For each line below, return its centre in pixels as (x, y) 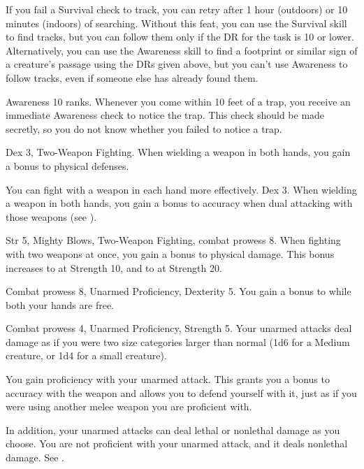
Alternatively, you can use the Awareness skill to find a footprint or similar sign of (182, 50)
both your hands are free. (60, 304)
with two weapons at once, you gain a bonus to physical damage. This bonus (170, 253)
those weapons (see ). (51, 216)
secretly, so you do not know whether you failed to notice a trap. (144, 128)
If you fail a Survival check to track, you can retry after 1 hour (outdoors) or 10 (177, 9)
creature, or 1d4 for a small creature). (86, 355)
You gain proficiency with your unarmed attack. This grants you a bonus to (168, 379)
